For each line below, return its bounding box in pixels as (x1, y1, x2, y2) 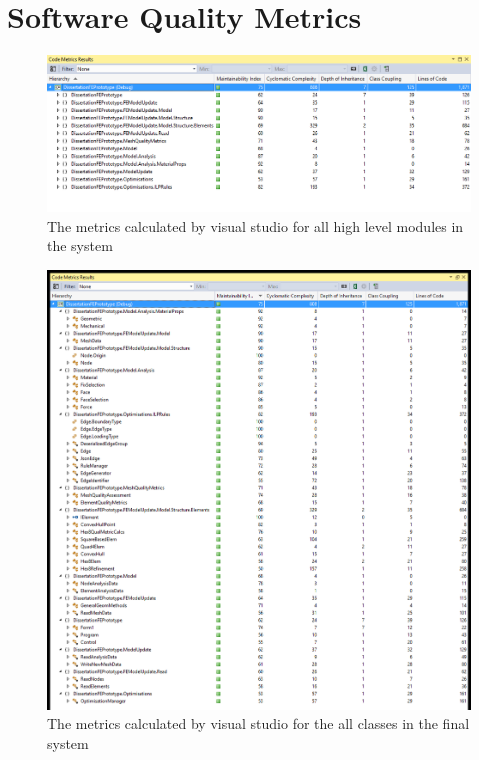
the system (47, 235, 113, 256)
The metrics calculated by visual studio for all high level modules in (47, 215, 464, 236)
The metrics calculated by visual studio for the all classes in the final (47, 713, 470, 734)
